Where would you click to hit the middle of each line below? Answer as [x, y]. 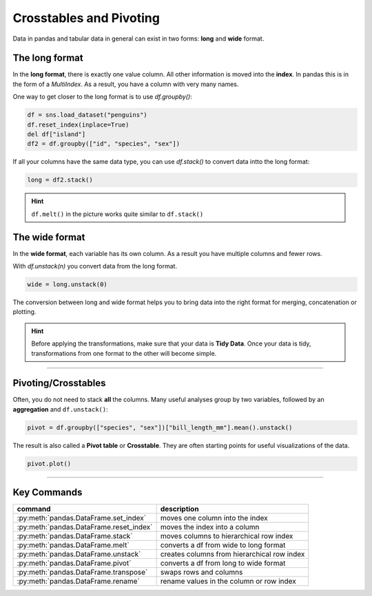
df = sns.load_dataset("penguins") [87, 115]
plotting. [24, 312]
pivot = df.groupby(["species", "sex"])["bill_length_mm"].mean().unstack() [160, 427]
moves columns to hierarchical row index [227, 536]
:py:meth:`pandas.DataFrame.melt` [73, 545]
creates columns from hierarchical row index [232, 554]
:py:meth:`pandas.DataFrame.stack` [75, 536]
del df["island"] [56, 134]
